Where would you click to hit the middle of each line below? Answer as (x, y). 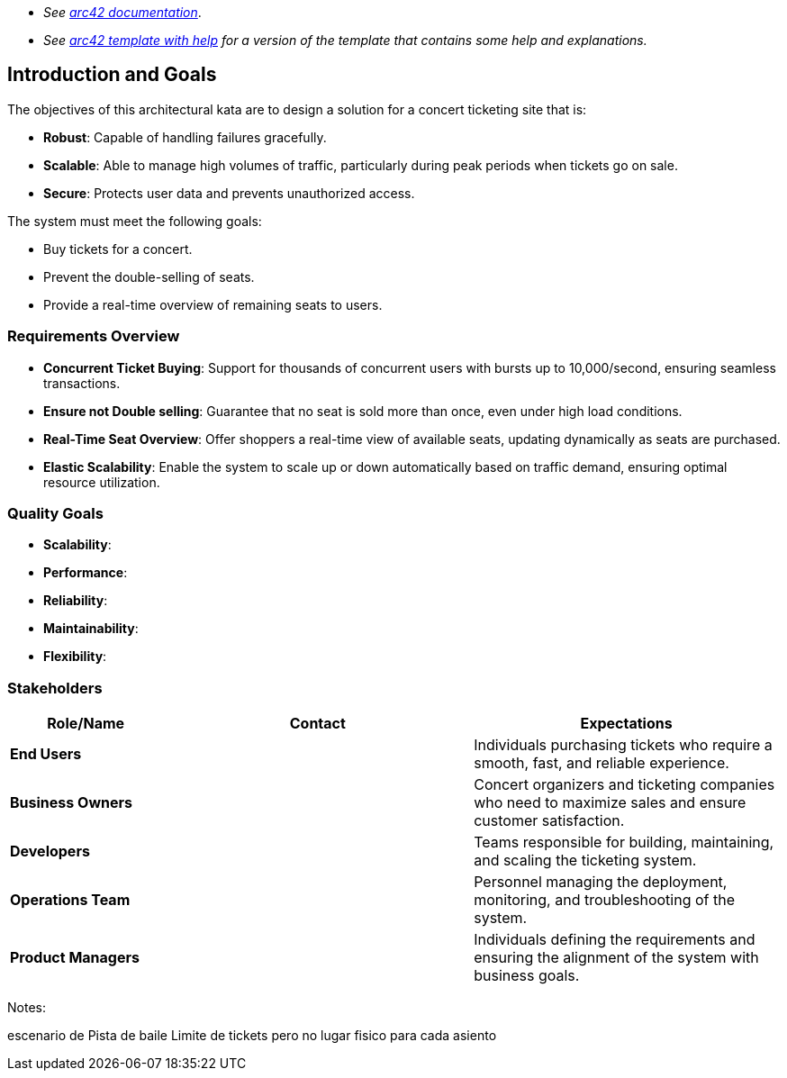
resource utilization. (102, 482)
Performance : (86, 573)
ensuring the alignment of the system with (616, 958)
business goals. (527, 976)
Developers (50, 852)
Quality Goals (55, 513)
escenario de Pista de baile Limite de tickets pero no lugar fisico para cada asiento (252, 1036)
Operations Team (70, 900)
